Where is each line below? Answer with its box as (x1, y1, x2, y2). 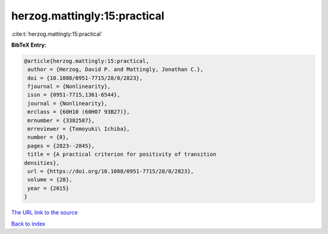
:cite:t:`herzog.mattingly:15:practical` (11, 30, 103, 38)
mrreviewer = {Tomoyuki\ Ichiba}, (27, 125, 130, 133)
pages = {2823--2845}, (27, 142, 95, 149)
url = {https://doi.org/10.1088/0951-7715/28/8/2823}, (27, 168, 194, 175)
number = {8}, (27, 134, 69, 141)
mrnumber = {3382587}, (27, 117, 95, 124)
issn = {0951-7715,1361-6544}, (27, 92, 121, 98)
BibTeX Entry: (11, 41, 47, 48)
